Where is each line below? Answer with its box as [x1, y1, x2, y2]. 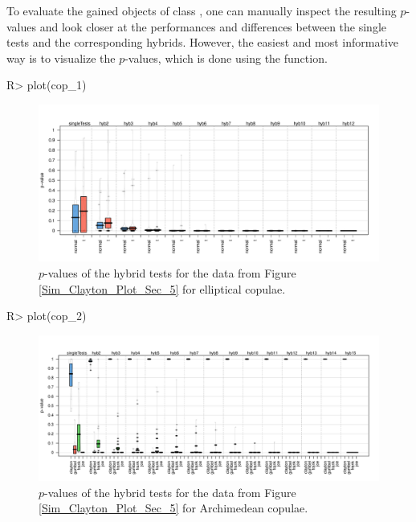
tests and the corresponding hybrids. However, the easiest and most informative [6, 34, 398, 51]
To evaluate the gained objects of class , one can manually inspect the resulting [6, 2, 397, 18]
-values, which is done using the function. [124, 49, 328, 66]
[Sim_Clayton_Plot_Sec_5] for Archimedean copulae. [39, 499, 308, 516]
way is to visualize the [6, 49, 116, 66]
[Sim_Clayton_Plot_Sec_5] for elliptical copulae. [39, 280, 286, 297]
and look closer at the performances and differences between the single [39, 18, 386, 35]
